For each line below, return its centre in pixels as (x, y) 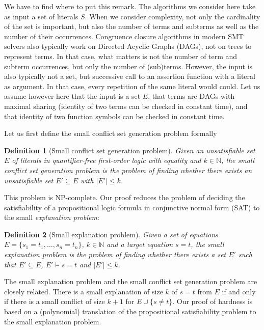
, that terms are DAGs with (191, 96)
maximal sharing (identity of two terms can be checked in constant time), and (126, 106)
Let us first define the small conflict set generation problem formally (111, 133)
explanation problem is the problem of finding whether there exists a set (115, 254)
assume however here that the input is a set (72, 96)
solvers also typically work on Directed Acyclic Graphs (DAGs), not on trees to (128, 46)
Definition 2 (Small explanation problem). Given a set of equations (111, 234)
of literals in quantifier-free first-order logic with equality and (107, 160)
